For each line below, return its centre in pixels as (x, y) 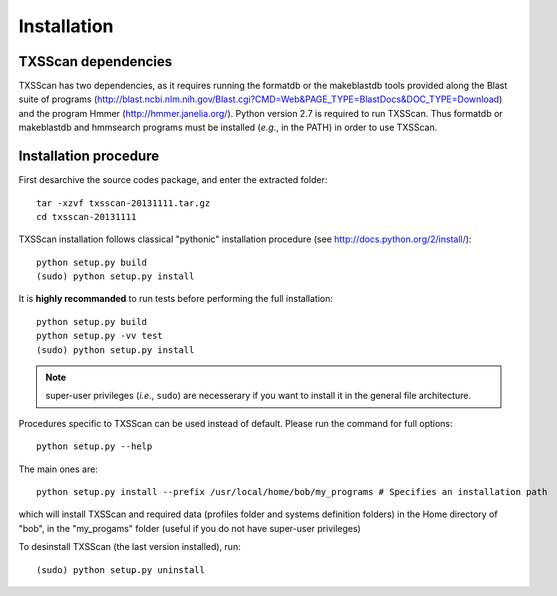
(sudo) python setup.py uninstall (120, 569)
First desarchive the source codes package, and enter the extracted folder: (173, 180)
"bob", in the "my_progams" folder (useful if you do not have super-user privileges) (190, 528)
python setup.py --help (94, 446)
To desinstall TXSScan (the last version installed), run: (129, 547)
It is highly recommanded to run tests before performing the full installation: (176, 299)
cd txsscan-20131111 (86, 216)
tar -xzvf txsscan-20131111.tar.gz (123, 203)
